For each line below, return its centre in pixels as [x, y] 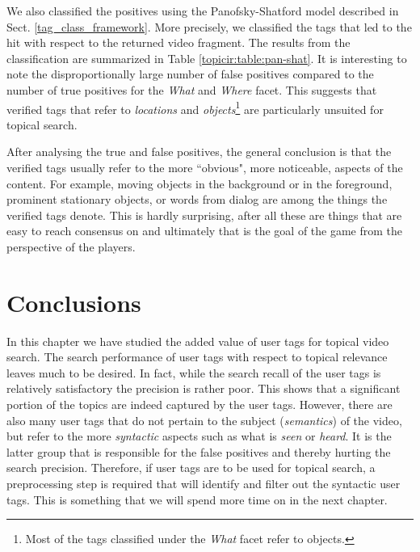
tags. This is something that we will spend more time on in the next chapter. [197, 499]
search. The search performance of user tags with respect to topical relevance [197, 357]
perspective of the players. [71, 246]
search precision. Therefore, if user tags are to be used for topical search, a [191, 468]
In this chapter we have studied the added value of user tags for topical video [198, 341]
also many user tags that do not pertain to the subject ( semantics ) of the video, [204, 420]
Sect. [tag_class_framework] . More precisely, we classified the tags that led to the [209, 26]
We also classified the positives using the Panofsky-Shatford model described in [203, 11]
